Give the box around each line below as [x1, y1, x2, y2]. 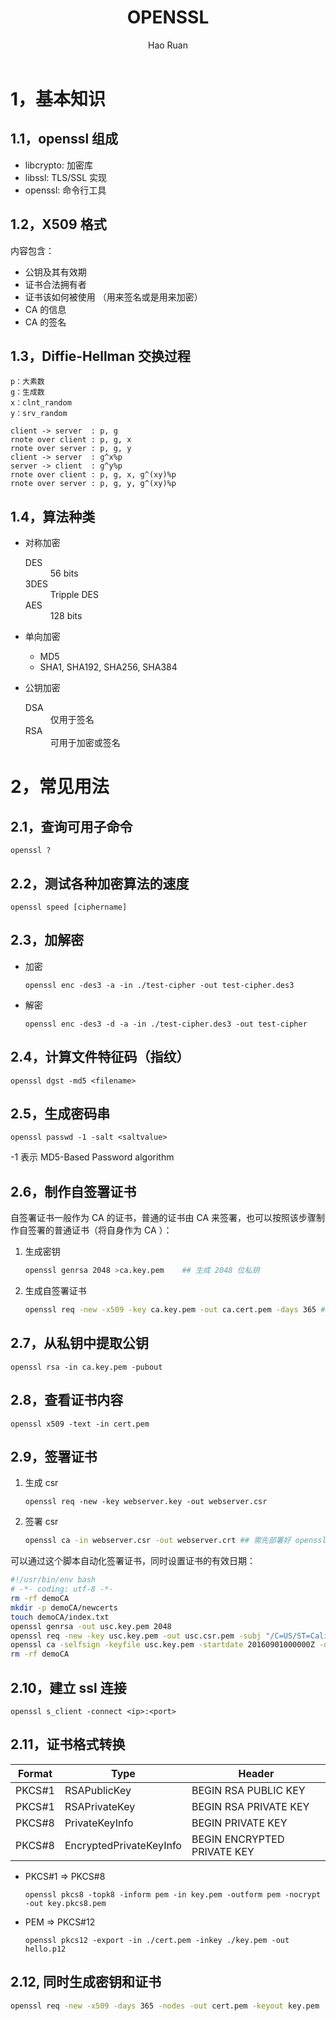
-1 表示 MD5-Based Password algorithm [10, 1151, 175, 1163]
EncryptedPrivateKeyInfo [64, 1838, 182, 1852]
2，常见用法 [10, 776, 110, 798]
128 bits [49, 610, 83, 622]
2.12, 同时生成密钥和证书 [10, 1974, 162, 1991]
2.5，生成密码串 [10, 1106, 111, 1123]
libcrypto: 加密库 [24, 159, 93, 171]
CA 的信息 [24, 303, 67, 315]
